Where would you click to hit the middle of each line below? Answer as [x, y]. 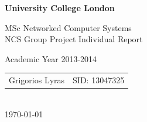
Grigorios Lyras [37, 80]
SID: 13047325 [99, 80]
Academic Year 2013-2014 [51, 58]
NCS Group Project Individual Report [74, 39]
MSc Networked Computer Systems [68, 27]
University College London [60, 8]
